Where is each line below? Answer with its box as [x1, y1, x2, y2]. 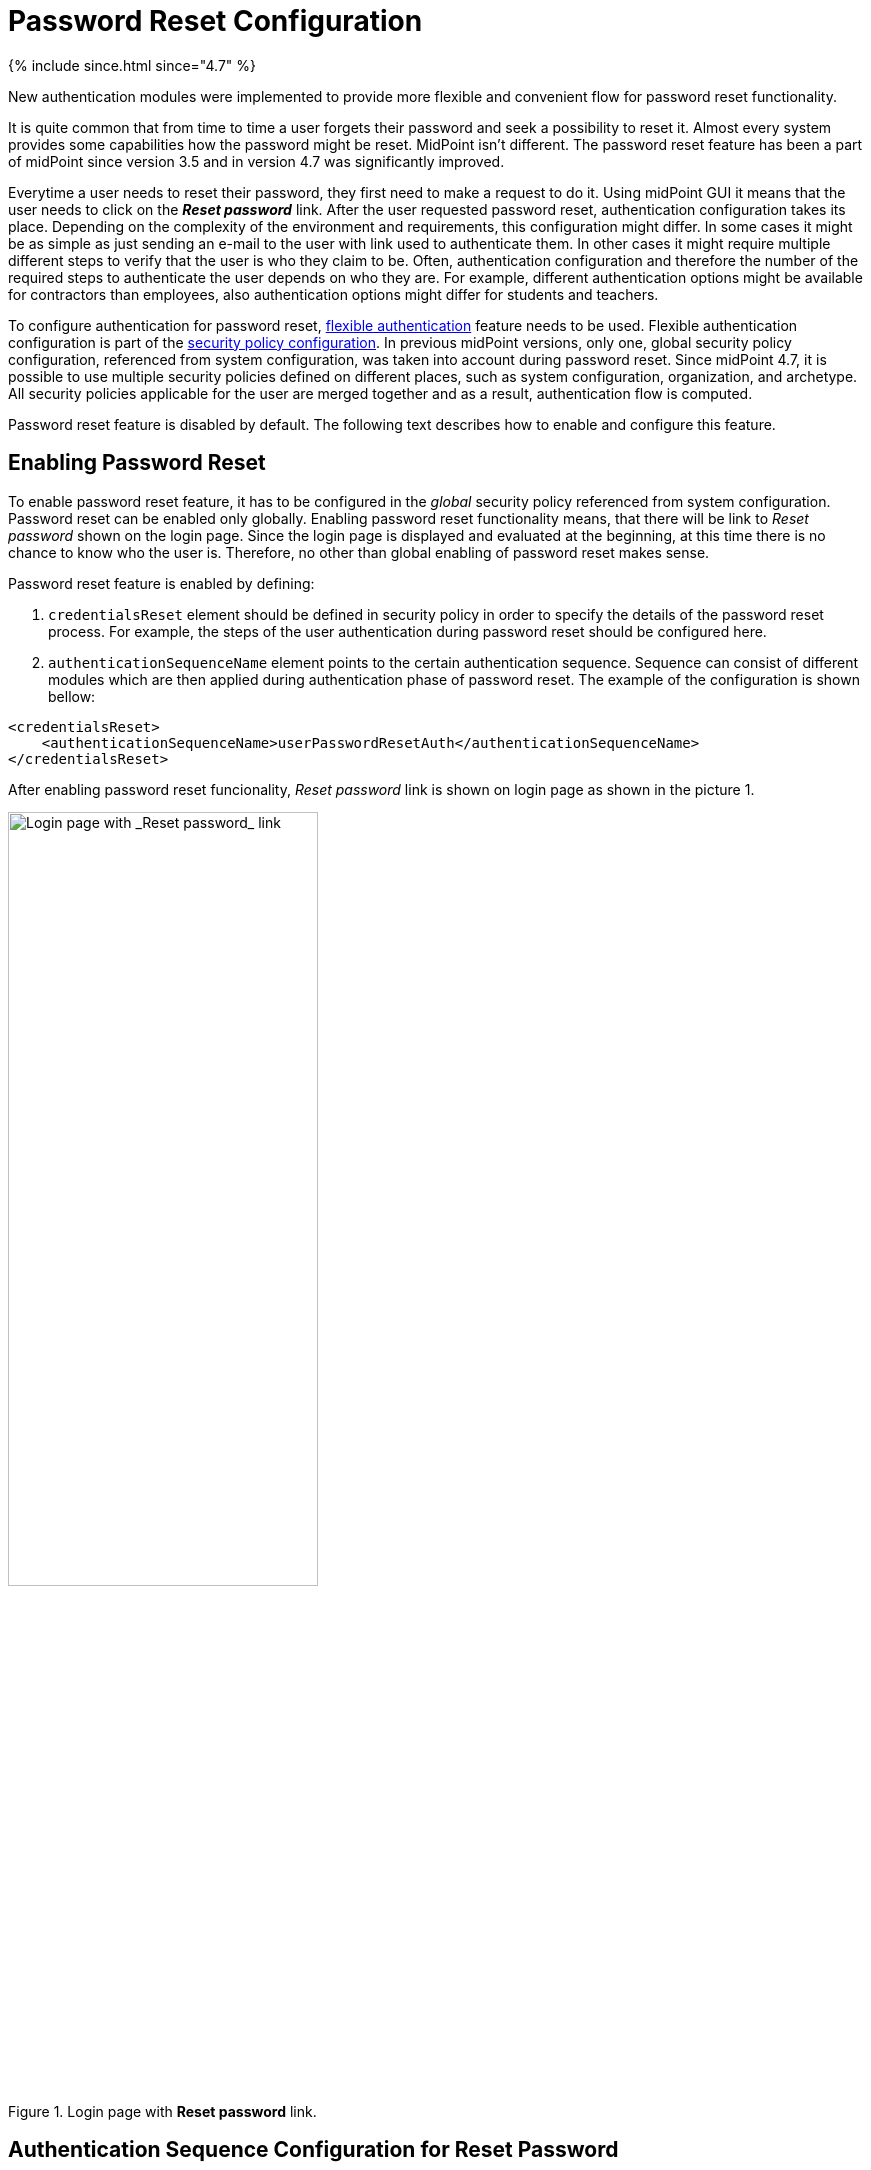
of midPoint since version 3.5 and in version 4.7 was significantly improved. [8, 152, 505, 170]
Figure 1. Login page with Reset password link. [8, 2102, 317, 2120]
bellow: [48, 687, 96, 705]
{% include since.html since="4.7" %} [8, 56, 256, 74]
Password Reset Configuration [8, 4, 423, 38]
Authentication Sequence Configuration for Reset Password [8, 2137, 619, 2163]
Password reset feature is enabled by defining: [8, 574, 315, 592]
